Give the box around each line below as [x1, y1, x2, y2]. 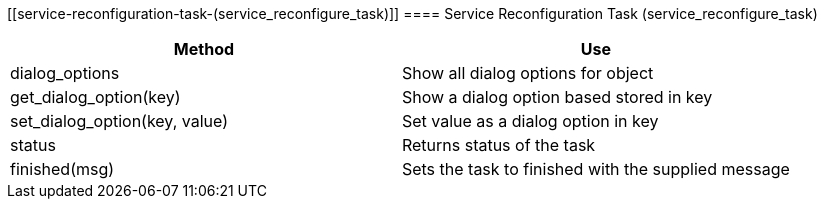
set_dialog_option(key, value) [10, 111, 228, 131]
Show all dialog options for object [401, 63, 654, 83]
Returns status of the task [401, 135, 596, 155]
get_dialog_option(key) [10, 87, 181, 107]
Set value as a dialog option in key [401, 111, 659, 131]
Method [173, 39, 235, 59]
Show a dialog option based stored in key [401, 87, 713, 107]
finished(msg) [10, 159, 115, 179]
